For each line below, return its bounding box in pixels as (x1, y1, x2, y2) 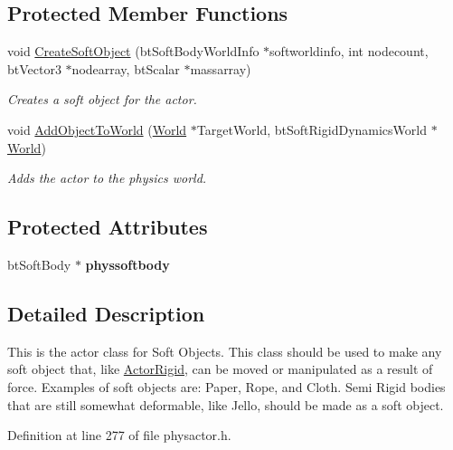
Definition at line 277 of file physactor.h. (7, 426, 231, 445)
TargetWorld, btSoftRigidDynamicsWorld (196, 120, 427, 139)
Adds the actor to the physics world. (7, 168, 207, 187)
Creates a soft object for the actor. (7, 90, 197, 109)
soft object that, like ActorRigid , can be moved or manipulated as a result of (7, 359, 433, 378)
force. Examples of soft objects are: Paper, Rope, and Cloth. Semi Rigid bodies (7, 377, 446, 396)
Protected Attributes (7, 213, 208, 241)
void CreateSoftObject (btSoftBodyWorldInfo (7, 42, 260, 61)
